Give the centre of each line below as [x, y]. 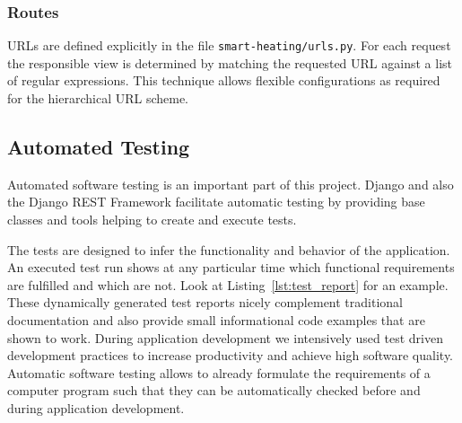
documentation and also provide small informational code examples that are [216, 320]
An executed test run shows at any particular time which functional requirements [231, 267]
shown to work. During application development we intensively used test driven [225, 337]
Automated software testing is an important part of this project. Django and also [231, 184]
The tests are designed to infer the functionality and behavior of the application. [229, 249]
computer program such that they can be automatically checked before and [214, 390]
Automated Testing [99, 147]
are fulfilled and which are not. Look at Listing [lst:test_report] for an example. [228, 284]
